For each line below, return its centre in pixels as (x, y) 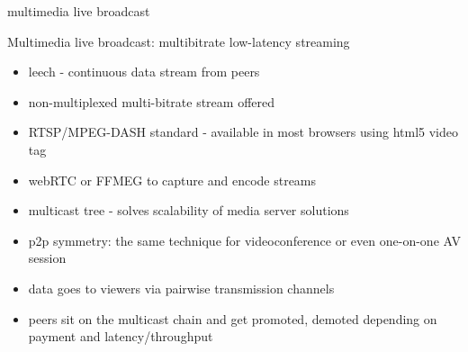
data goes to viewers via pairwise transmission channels (181, 288)
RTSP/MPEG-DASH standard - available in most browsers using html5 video (243, 132)
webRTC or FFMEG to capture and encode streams (172, 180)
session (47, 258)
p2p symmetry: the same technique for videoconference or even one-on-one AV (244, 240)
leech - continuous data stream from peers (144, 72)
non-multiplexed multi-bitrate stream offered (151, 101)
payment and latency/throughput (121, 336)
